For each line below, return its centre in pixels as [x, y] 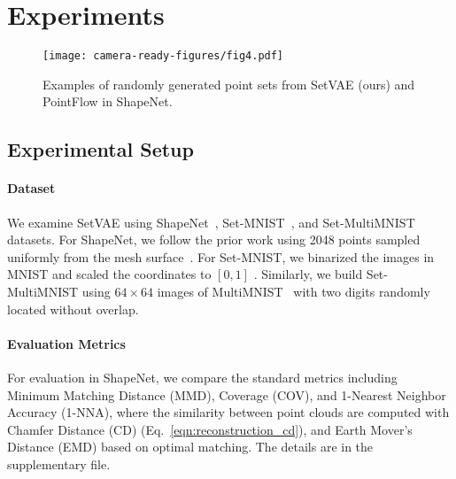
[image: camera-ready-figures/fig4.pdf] [163, 56]
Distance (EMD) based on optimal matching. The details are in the [190, 447]
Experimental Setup [100, 149]
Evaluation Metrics [66, 343]
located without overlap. [73, 309]
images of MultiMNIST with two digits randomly [294, 291]
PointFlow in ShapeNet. [108, 101]
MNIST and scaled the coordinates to [109, 274]
